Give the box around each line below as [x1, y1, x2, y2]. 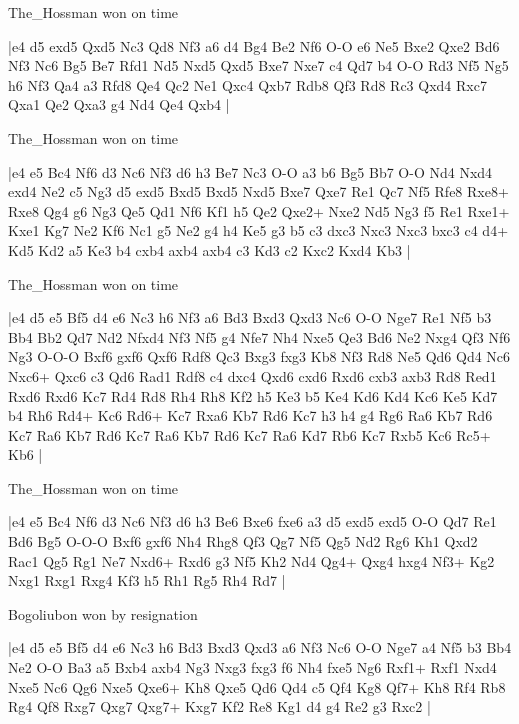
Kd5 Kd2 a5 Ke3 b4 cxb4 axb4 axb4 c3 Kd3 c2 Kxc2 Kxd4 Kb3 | [8, 239, 411, 260]
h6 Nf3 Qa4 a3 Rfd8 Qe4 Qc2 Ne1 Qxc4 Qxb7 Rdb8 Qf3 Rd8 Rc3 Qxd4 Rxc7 [8, 74, 487, 95]
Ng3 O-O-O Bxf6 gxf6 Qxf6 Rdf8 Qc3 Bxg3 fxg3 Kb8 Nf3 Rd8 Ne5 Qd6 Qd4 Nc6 [8, 346, 511, 367]
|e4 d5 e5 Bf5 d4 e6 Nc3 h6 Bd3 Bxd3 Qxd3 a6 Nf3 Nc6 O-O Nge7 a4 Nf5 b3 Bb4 [8, 637, 512, 658]
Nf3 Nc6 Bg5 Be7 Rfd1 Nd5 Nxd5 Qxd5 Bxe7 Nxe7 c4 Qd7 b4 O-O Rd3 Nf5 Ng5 [8, 55, 509, 76]
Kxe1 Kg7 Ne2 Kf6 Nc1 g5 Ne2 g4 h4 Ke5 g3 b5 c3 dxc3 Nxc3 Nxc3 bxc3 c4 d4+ [8, 220, 509, 241]
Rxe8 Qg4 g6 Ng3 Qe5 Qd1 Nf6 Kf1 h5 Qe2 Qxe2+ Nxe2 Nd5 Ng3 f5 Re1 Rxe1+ [8, 200, 510, 221]
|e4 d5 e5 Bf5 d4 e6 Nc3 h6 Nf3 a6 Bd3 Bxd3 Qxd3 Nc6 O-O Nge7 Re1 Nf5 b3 [8, 307, 492, 328]
